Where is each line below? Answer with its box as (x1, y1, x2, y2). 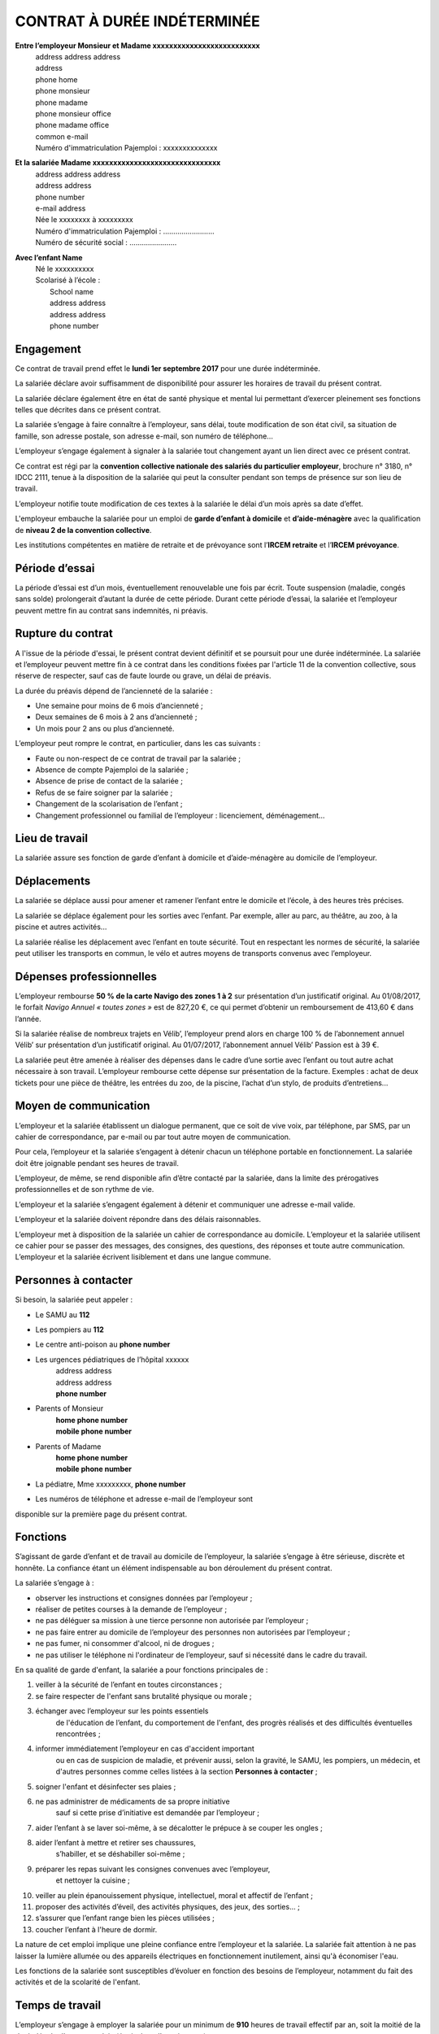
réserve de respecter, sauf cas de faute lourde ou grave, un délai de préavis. (15, 671, 272, 681)
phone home (35, 74, 78, 85)
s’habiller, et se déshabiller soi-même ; (55, 1849, 185, 1859)
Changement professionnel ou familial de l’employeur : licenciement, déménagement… (35, 810, 325, 820)
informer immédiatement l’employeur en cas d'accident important (35, 1744, 255, 1753)
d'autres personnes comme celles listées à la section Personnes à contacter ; (55, 1766, 318, 1777)
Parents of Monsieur (35, 1403, 104, 1413)
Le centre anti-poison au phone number (35, 1339, 171, 1350)
